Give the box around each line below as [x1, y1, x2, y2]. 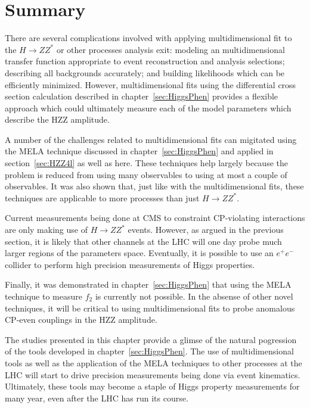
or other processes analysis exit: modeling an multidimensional [56, 43, 285, 55]
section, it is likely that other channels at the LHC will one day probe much [5, 235, 282, 247]
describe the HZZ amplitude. [5, 113, 110, 126]
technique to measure [5, 290, 82, 302]
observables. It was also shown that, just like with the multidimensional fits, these [5, 180, 304, 192]
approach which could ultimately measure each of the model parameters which [5, 101, 292, 114]
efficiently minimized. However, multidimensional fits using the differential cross [5, 78, 296, 91]
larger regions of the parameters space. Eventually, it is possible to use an [5, 247, 274, 259]
